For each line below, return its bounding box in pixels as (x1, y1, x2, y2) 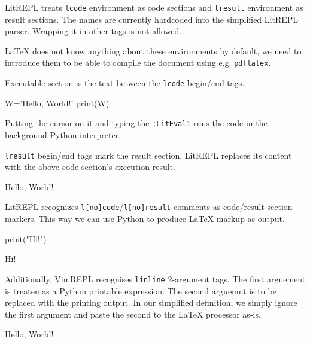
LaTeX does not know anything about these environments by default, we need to (5, 44, 302, 57)
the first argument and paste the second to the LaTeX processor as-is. (5, 308, 261, 320)
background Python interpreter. (5, 129, 121, 141)
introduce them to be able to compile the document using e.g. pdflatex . (5, 56, 271, 69)
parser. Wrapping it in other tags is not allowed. (5, 25, 182, 37)
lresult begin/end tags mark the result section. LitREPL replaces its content (5, 148, 292, 161)
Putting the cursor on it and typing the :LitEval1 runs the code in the (5, 117, 268, 129)
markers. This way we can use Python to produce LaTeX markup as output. (5, 212, 285, 225)
